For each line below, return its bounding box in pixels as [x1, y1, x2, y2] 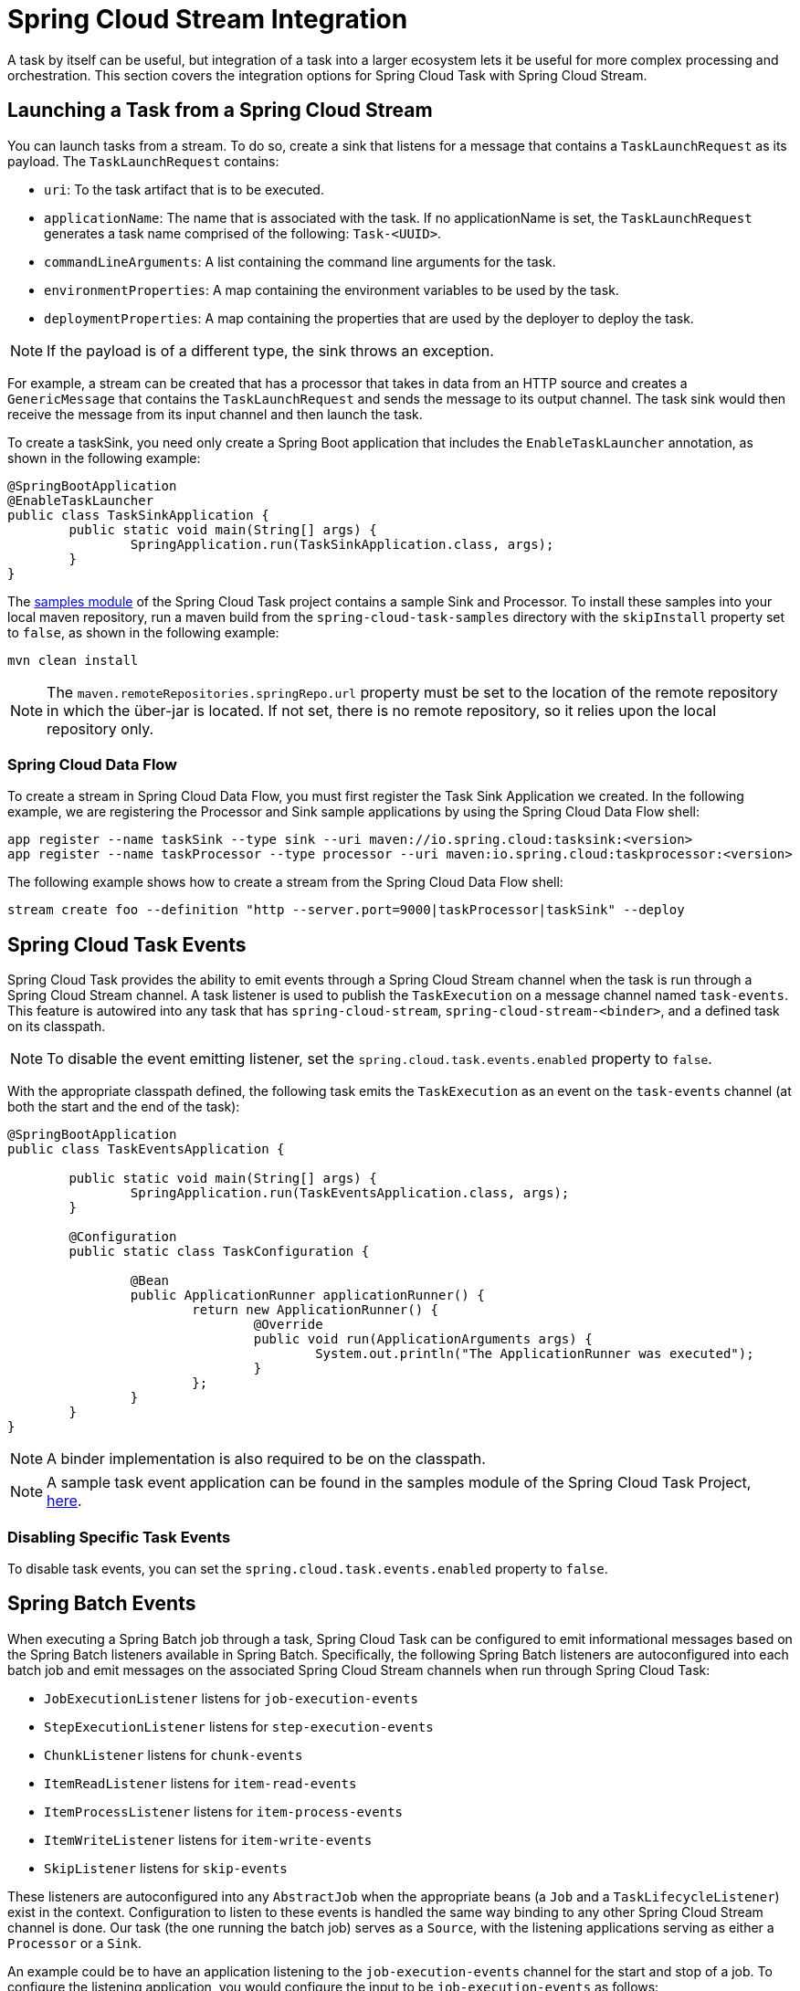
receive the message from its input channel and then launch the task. [7, 406, 423, 422]
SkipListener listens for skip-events [44, 1859, 288, 1876]
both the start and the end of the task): [7, 1099, 240, 1115]
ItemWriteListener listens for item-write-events [44, 1831, 373, 1848]
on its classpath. [7, 1018, 106, 1035]
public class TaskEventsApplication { [7, 1142, 285, 1157]
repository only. [47, 719, 154, 738]
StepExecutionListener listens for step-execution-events [44, 1718, 434, 1734]
